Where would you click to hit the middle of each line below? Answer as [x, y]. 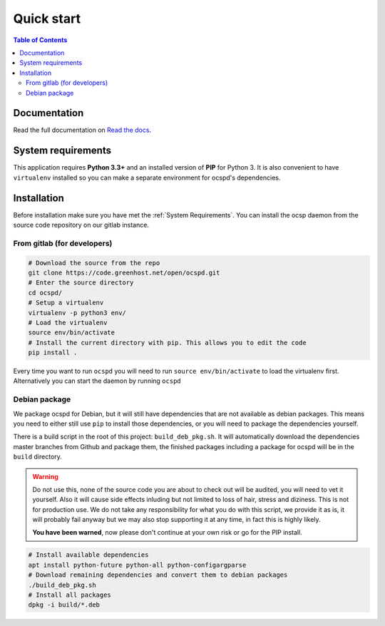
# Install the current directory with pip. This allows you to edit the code [167, 343]
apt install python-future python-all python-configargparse [137, 565]
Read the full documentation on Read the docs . [82, 130]
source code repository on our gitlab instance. [81, 225]
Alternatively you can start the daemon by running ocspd [97, 381]
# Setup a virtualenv [66, 303]
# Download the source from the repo [94, 263]
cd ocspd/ [45, 293]
